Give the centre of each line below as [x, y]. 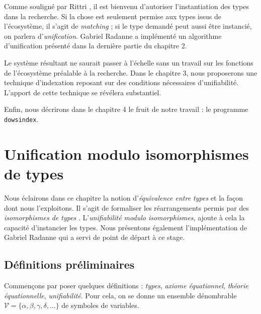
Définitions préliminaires [69, 264]
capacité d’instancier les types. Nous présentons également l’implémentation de [126, 227]
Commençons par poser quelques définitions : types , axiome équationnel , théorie [126, 286]
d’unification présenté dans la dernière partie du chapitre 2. [96, 46]
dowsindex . [21, 119]
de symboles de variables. [100, 305]
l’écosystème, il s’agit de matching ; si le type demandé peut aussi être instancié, [128, 26]
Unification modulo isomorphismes [126, 153]
